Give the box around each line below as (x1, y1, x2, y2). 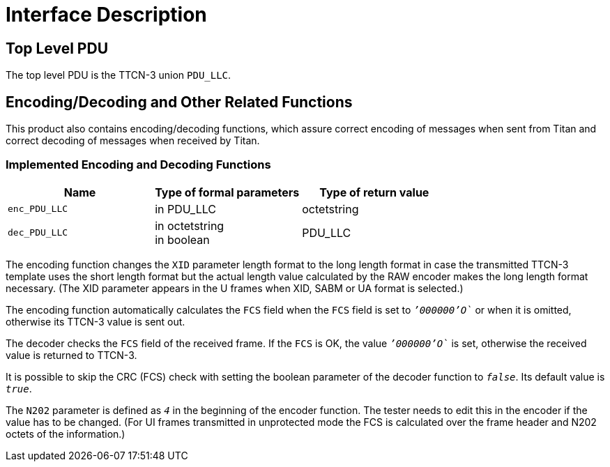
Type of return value (319, 185, 429, 199)
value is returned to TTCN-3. (6, 349, 137, 361)
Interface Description (6, 3, 207, 26)
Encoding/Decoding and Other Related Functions (6, 93, 353, 111)
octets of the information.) (6, 427, 125, 440)
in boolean (155, 232, 210, 247)
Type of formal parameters (155, 185, 300, 199)
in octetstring (155, 218, 224, 233)
